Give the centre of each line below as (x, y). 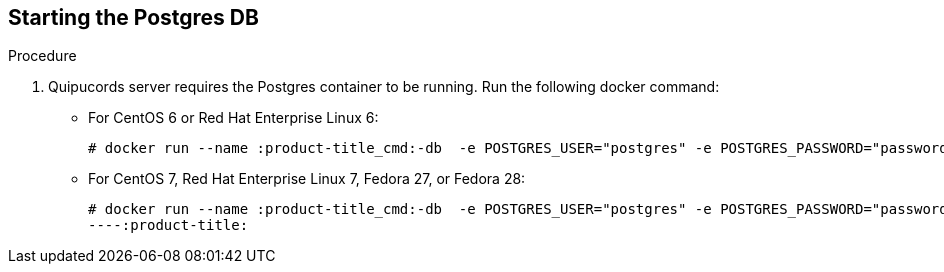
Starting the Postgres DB (133, 17)
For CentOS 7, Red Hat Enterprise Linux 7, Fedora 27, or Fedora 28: (307, 179)
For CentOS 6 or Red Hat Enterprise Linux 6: (233, 118)
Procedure (42, 56)
